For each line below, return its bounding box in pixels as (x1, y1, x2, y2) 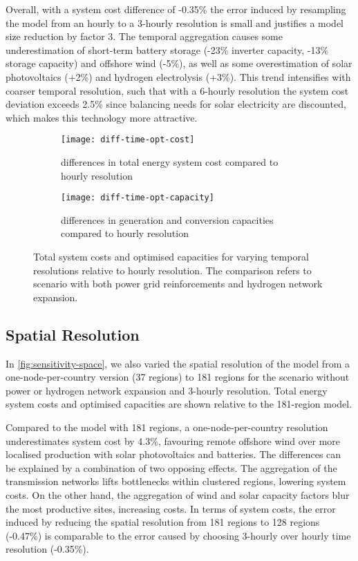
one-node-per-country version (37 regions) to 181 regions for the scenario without (6, 370, 350, 384)
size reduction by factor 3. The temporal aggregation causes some (6, 29, 283, 44)
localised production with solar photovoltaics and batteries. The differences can (6, 447, 341, 462)
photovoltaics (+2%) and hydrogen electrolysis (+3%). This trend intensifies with (6, 69, 351, 84)
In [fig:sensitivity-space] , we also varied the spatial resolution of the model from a (6, 356, 350, 370)
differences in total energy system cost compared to (61, 155, 279, 169)
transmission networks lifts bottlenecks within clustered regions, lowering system (6, 474, 346, 488)
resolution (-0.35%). (6, 542, 89, 556)
